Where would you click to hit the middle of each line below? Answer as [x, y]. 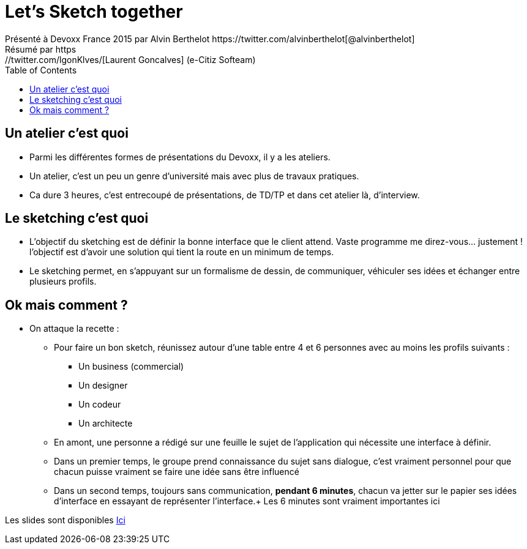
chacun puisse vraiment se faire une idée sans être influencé [177, 472]
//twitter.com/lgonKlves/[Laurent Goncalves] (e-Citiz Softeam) [130, 59]
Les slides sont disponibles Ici [65, 520]
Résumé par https [41, 49]
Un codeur [100, 405]
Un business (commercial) [131, 367]
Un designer [103, 386]
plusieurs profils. [63, 282]
